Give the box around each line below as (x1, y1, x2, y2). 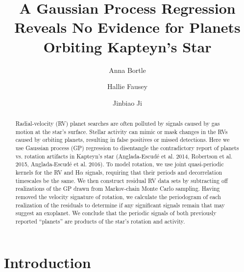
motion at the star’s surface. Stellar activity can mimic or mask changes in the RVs (15, 127, 228, 136)
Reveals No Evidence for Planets (14, 17, 241, 37)
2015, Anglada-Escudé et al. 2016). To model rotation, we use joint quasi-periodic (15, 160, 224, 168)
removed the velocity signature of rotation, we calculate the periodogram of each (15, 192, 221, 201)
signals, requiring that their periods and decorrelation (85, 168, 222, 177)
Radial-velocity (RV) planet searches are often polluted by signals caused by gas (15, 119, 220, 128)
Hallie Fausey (107, 81, 147, 91)
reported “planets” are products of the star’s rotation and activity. (15, 217, 185, 225)
